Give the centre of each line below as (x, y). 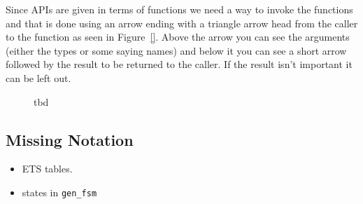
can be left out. (38, 77)
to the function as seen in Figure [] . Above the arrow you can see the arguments (178, 37)
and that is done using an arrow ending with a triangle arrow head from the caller (182, 23)
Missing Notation (70, 139)
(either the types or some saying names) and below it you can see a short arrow (176, 50)
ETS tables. (47, 169)
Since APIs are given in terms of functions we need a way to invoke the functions (179, 9)
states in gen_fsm (59, 192)
